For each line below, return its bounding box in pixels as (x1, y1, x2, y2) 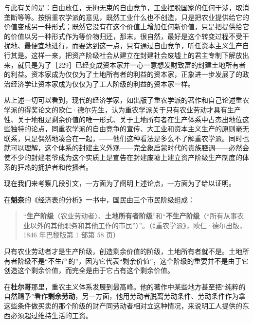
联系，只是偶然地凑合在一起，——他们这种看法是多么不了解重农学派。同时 (4, 133, 242, 143)
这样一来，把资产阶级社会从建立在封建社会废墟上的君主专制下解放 (31, 50, 242, 60)
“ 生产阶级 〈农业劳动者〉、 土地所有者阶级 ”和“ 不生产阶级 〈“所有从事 (23, 211, 237, 221)
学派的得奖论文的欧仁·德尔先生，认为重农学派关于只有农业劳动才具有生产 (4, 104, 241, 114)
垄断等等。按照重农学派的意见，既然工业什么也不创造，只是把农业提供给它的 (4, 12, 249, 22)
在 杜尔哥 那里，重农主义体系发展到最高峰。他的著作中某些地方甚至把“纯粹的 (4, 281, 246, 291)
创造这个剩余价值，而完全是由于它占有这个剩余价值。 (4, 265, 174, 275)
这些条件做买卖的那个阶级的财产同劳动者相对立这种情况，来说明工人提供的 (4, 301, 242, 311)
